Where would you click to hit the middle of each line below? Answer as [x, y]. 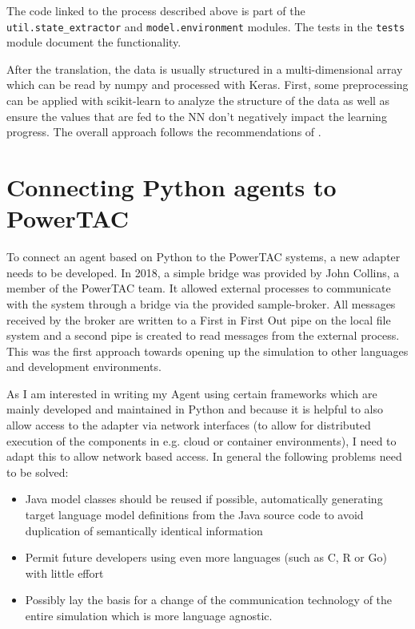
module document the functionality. [94, 42]
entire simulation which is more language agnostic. [149, 615]
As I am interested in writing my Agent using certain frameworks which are [192, 393]
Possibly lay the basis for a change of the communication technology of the [209, 600]
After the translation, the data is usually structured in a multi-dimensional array [205, 69]
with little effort [64, 573]
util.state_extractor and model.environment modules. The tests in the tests [206, 26]
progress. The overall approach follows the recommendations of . [164, 132]
